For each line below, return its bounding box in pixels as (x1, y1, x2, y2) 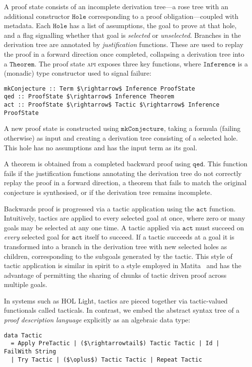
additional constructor (4, 11, 70, 21)
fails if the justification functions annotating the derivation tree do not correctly (4, 168, 242, 178)
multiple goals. (4, 279, 48, 289)
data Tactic (4, 332, 42, 339)
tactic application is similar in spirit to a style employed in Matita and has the (4, 260, 241, 271)
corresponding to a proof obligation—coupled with (88, 11, 238, 21)
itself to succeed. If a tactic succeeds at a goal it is (84, 232, 235, 242)
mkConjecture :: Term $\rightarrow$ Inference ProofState (4, 85, 195, 92)
